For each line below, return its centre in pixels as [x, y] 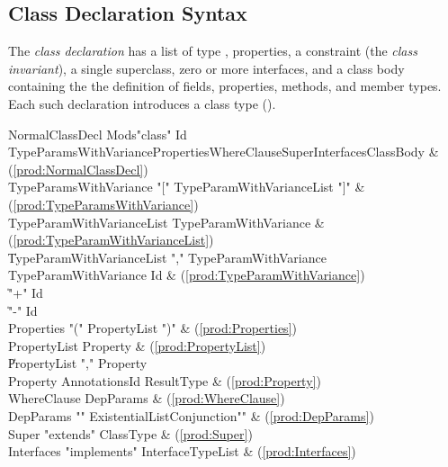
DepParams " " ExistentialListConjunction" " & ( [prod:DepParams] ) [191, 416]
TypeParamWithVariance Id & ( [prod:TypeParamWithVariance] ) [187, 275]
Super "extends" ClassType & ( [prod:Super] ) [130, 433]
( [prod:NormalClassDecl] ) [78, 169]
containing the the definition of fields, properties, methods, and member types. [225, 86]
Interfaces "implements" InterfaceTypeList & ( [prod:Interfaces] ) [182, 451]
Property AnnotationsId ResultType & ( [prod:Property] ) [165, 380]
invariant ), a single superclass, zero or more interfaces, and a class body [206, 68]
